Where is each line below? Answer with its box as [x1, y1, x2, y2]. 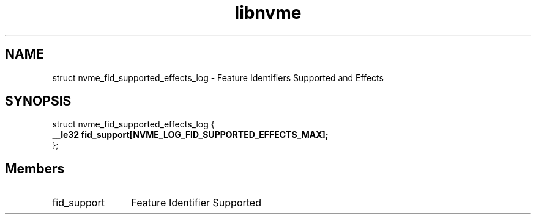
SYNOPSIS [5, 93, 72, 109]
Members [5, 160, 65, 176]
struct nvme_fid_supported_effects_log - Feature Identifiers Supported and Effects [52, 72, 384, 83]
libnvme [234, 2, 302, 23]
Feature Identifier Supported [131, 196, 261, 209]
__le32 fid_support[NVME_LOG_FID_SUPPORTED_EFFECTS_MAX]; [52, 129, 329, 140]
